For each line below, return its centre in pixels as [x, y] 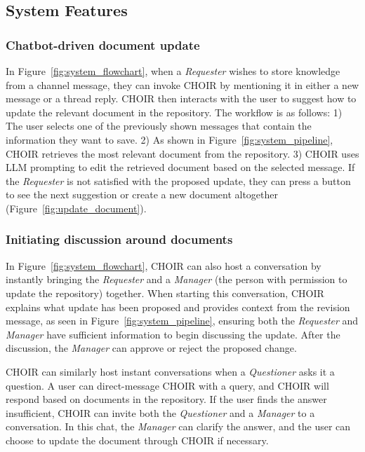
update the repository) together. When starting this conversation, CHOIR [165, 293]
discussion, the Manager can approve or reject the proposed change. [151, 348]
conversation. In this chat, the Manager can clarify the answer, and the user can [178, 426]
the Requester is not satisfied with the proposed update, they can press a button [178, 180]
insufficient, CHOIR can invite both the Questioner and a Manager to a [160, 412]
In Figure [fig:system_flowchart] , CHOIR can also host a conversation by [164, 265]
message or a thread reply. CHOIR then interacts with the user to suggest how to [181, 98]
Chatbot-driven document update [103, 44]
